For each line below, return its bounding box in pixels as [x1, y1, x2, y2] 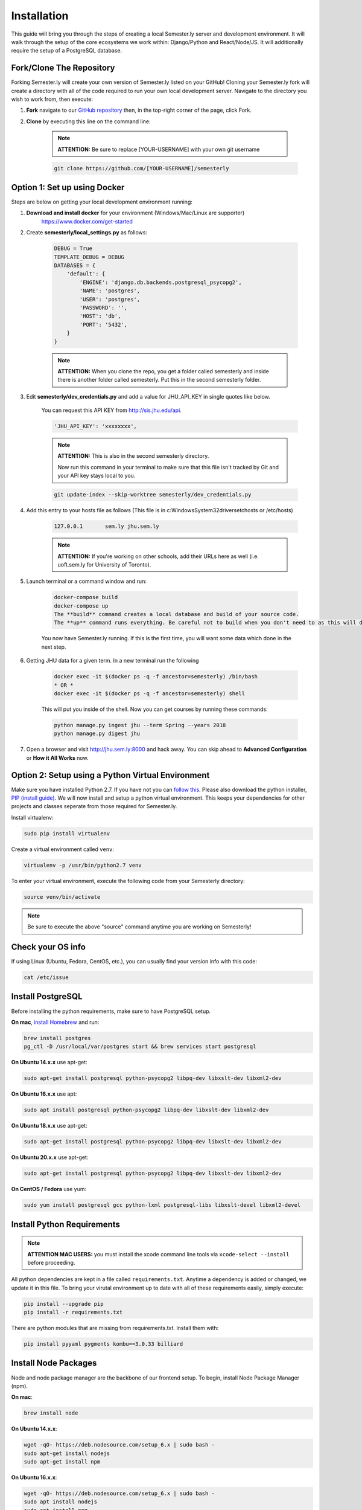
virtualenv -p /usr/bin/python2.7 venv [24, 861, 142, 869]
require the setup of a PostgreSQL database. [11, 47, 122, 54]
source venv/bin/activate [24, 893, 101, 900]
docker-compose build [54, 594, 118, 601]
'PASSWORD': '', [79, 304, 128, 311]
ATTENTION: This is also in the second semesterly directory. [57, 452, 209, 460]
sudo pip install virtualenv [24, 830, 110, 837]
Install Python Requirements [11, 1219, 121, 1229]
